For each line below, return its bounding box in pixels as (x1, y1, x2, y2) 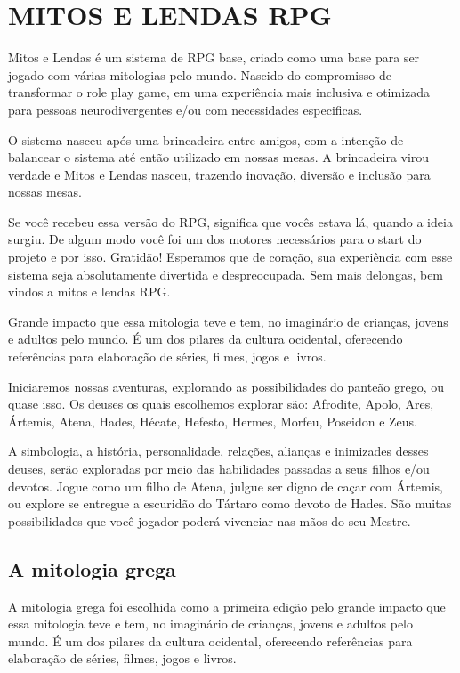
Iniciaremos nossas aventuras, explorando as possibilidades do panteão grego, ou (8, 377, 445, 395)
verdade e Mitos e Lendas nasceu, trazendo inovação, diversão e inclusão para (8, 165, 431, 183)
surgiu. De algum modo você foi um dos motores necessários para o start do (8, 230, 422, 248)
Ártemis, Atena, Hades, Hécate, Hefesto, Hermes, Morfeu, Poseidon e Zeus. (8, 411, 417, 430)
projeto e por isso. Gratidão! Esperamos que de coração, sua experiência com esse (8, 247, 453, 266)
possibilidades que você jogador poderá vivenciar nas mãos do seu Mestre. (8, 511, 411, 530)
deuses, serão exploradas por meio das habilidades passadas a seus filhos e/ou (8, 459, 430, 477)
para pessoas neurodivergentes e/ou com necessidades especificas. (8, 100, 363, 118)
